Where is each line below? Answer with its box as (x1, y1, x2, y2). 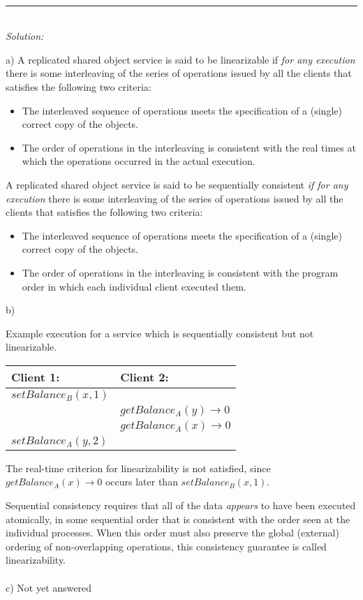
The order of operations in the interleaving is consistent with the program (22, 265, 339, 279)
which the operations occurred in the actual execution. (22, 154, 255, 168)
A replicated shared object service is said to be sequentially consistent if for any (6, 177, 348, 191)
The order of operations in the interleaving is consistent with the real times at (22, 140, 356, 154)
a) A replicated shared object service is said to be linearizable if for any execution (6, 52, 355, 66)
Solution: (6, 29, 44, 43)
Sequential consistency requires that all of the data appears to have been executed (6, 498, 356, 513)
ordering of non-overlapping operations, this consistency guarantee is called (6, 539, 327, 553)
